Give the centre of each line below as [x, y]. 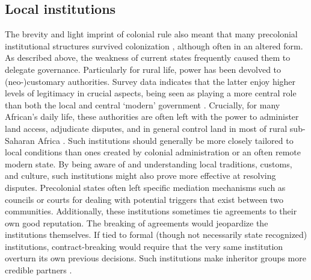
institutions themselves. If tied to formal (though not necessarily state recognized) [156, 235]
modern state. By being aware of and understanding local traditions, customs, [149, 163]
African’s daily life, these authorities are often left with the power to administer [152, 117]
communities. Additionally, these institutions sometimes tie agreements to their [151, 211]
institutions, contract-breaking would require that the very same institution [144, 246]
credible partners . [38, 270]
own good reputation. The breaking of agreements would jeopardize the [137, 222]
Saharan [20, 140]
